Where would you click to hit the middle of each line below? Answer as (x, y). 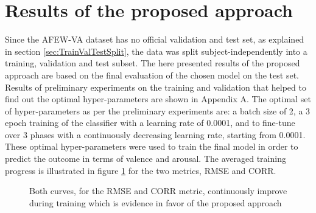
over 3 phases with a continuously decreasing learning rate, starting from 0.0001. (155, 134)
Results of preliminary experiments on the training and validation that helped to (156, 87)
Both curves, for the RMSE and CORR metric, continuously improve (158, 191)
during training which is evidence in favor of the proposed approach (156, 202)
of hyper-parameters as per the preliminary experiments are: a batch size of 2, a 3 (158, 110)
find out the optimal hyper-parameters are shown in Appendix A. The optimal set (158, 99)
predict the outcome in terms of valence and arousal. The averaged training (146, 159)
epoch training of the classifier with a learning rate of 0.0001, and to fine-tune (150, 123)
